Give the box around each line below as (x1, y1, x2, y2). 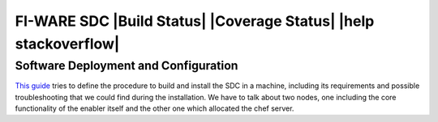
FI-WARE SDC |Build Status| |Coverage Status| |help (15, 12, 375, 30)
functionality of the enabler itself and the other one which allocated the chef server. (15, 103, 294, 113)
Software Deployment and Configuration (15, 58, 238, 73)
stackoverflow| (15, 35, 120, 53)
